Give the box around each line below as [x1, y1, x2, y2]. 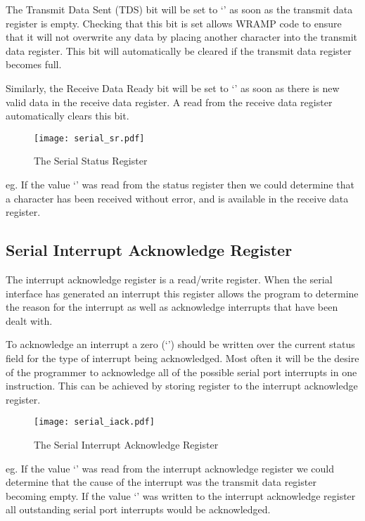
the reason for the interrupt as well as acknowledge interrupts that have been [6, 300, 338, 314]
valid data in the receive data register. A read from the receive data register [6, 94, 333, 109]
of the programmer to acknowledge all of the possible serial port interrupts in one [6, 364, 357, 379]
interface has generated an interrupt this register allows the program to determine [6, 285, 359, 300]
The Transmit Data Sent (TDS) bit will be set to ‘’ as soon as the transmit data [6, 2, 353, 16]
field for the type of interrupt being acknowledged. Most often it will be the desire [6, 350, 359, 365]
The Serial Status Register [34, 153, 148, 168]
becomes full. [6, 57, 62, 72]
